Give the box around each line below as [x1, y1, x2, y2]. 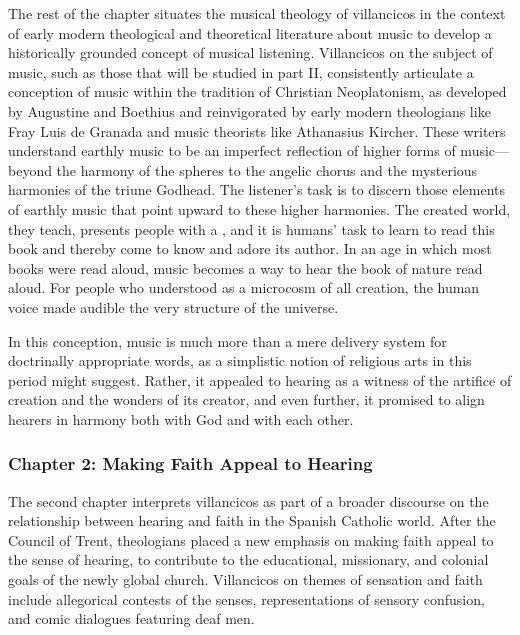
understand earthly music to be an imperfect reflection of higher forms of [8, 140, 456, 161]
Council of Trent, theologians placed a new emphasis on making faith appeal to [8, 529, 494, 550]
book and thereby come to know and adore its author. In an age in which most [8, 238, 492, 259]
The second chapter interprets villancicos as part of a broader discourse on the [8, 490, 489, 511]
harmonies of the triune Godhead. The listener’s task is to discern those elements [8, 179, 506, 200]
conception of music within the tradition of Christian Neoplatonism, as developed [8, 81, 507, 102]
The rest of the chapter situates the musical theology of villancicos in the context [8, 3, 506, 23]
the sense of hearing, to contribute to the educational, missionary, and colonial [8, 549, 489, 570]
